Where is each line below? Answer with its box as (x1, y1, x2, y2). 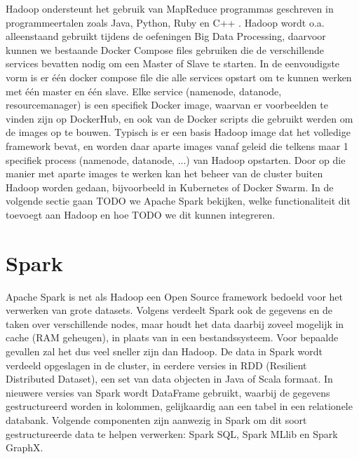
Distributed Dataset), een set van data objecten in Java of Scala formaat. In (6, 371, 333, 386)
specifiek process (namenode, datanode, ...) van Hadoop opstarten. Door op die (6, 152, 346, 167)
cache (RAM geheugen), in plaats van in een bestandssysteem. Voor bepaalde (6, 330, 339, 345)
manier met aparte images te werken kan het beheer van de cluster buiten (6, 166, 323, 181)
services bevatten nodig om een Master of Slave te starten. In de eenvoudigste (6, 56, 340, 71)
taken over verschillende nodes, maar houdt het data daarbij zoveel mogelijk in (6, 316, 344, 331)
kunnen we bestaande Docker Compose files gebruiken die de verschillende (6, 42, 325, 57)
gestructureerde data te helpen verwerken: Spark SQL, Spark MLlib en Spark (6, 426, 338, 441)
